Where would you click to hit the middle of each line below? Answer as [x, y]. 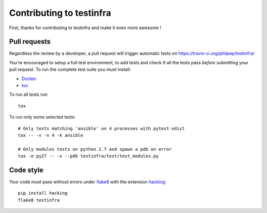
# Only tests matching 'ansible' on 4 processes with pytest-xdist [101, 128]
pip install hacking [43, 193]
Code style [26, 170]
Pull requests [30, 42]
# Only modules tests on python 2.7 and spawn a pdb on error [95, 149]
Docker [29, 79]
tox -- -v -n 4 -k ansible [51, 135]
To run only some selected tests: [43, 117]
